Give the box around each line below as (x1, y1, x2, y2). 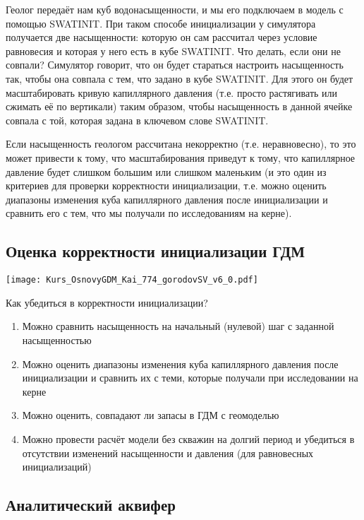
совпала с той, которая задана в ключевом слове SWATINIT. (6, 112, 269, 127)
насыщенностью (22, 332, 92, 347)
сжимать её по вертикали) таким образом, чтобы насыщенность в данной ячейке (6, 99, 353, 114)
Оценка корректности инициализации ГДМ (6, 240, 305, 262)
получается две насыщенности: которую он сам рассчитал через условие (6, 30, 317, 45)
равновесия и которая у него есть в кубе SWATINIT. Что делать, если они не (6, 43, 341, 58)
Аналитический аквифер (6, 494, 176, 516)
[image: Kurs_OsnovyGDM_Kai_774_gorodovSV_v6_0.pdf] (6, 275, 258, 285)
